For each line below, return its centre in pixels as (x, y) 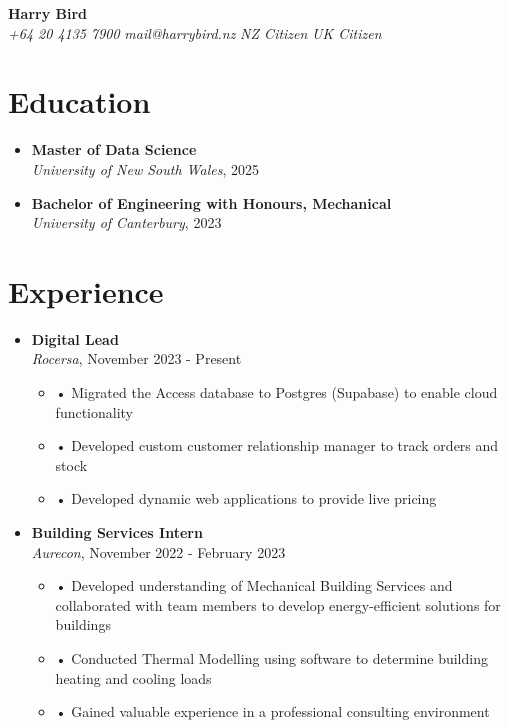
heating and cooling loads (133, 677)
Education (79, 101)
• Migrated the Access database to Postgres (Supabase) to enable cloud (276, 392)
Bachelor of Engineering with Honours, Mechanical (211, 202)
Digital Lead (75, 338)
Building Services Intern (117, 531)
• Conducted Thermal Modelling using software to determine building (271, 657)
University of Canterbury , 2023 (126, 222)
